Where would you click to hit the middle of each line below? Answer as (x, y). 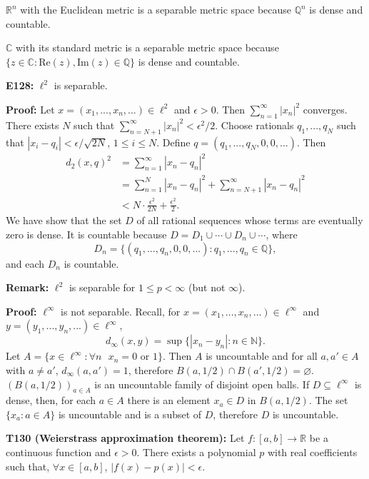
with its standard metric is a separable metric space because (147, 47)
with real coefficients (312, 452)
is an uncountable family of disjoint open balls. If (202, 384)
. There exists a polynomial (196, 452)
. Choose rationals (254, 125)
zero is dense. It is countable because (86, 234)
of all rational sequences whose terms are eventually (250, 220)
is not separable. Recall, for (121, 311)
